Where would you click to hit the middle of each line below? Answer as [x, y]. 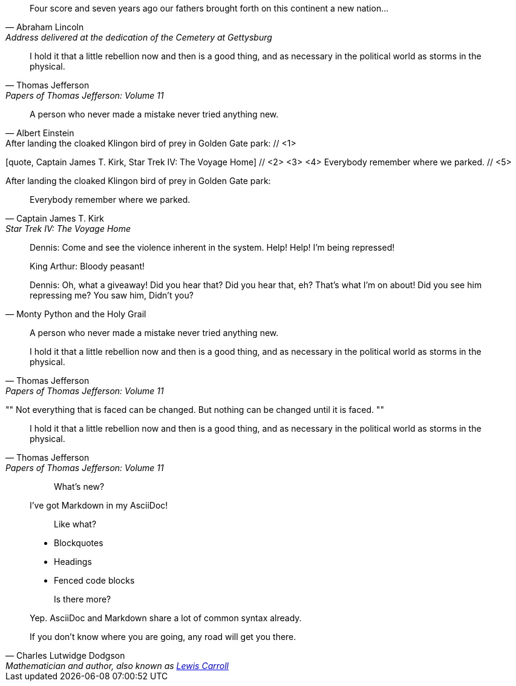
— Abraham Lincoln [45, 27]
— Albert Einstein [40, 133]
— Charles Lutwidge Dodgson [65, 655]
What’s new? [79, 486]
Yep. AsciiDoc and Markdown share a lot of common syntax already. [166, 618]
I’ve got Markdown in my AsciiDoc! [99, 505]
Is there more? [83, 599]
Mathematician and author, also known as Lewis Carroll [117, 666]
